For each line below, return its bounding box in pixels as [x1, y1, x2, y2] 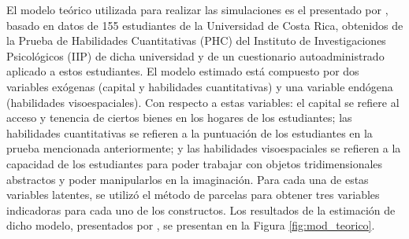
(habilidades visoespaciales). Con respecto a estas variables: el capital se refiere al [6, 94, 400, 110]
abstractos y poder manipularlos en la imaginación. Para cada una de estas [6, 171, 369, 187]
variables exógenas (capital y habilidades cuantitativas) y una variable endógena [6, 78, 393, 94]
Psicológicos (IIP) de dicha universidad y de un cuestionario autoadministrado [6, 47, 385, 64]
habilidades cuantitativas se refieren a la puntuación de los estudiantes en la [6, 124, 373, 141]
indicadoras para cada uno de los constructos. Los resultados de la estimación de [6, 201, 396, 218]
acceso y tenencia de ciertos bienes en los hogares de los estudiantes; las [6, 109, 352, 126]
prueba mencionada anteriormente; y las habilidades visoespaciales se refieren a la [6, 140, 401, 156]
